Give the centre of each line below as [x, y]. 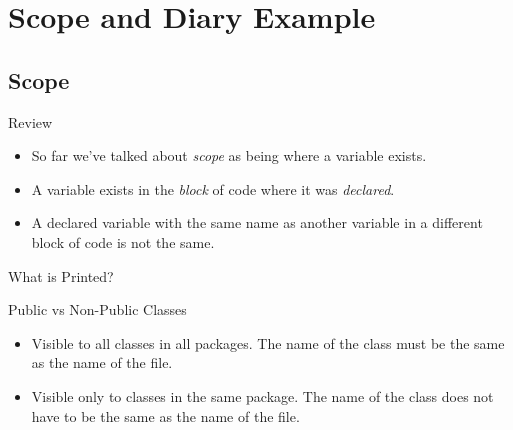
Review [30, 121]
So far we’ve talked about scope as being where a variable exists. [229, 155]
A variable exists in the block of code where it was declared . [213, 188]
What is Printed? [61, 275]
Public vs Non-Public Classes [97, 309]
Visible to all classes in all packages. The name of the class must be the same [268, 342]
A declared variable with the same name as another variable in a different [257, 222]
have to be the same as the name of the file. [165, 415]
